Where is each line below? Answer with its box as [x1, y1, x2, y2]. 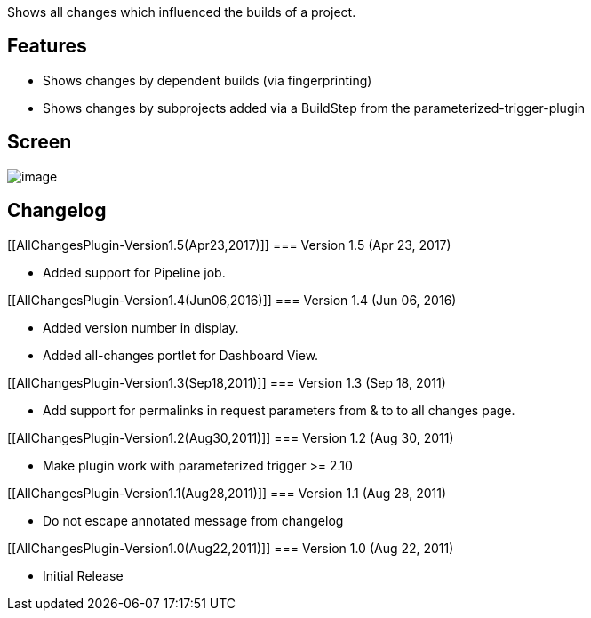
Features [7, 35, 87, 58]
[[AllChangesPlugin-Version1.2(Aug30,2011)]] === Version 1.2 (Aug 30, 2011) [7, 429, 454, 445]
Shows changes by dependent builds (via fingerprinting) [43, 72, 372, 88]
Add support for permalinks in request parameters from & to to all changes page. [43, 402, 515, 418]
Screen [7, 131, 72, 154]
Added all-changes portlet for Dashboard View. [43, 347, 319, 363]
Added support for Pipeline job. [43, 264, 226, 280]
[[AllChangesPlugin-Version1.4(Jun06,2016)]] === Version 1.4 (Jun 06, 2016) [7, 292, 457, 308]
